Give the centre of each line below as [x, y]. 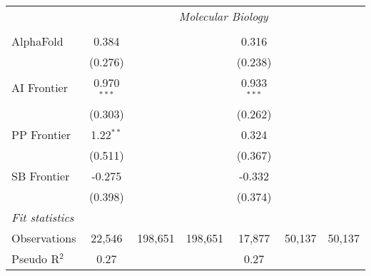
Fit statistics [43, 217]
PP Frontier [41, 134]
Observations [44, 237]
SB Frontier [41, 175]
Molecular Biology [223, 16]
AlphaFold [37, 41]
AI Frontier [40, 88]
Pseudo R [36, 258]
